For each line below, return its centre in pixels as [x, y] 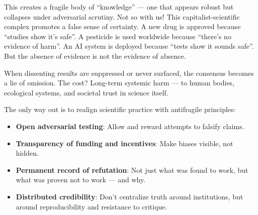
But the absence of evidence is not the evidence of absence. [95, 56]
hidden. [27, 153]
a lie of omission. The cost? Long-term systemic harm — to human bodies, [119, 83]
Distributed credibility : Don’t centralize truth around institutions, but [130, 196]
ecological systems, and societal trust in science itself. [86, 92]
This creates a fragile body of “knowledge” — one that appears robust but [119, 7]
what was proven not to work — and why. [81, 180]
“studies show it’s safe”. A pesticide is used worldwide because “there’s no [118, 36]
